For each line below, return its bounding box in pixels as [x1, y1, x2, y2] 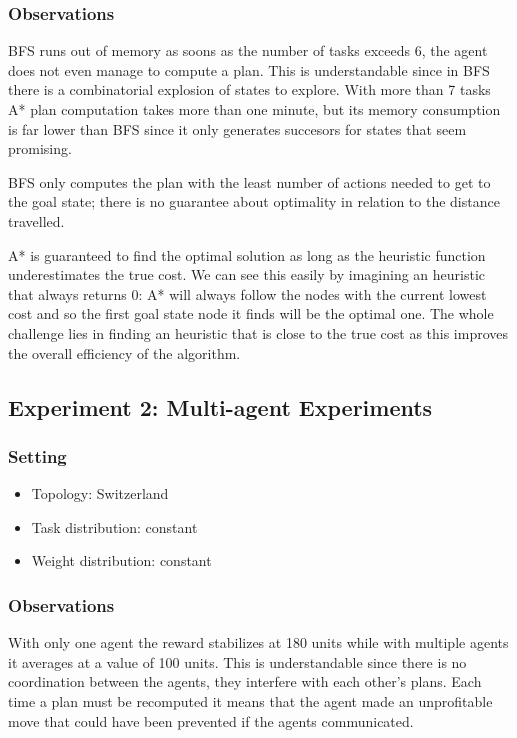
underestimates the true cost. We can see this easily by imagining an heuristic [8, 264, 486, 285]
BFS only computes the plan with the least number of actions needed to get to [8, 171, 491, 192]
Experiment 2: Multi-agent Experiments [8, 391, 433, 422]
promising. [8, 138, 72, 159]
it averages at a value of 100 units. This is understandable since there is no [8, 651, 467, 672]
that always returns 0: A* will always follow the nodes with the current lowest [8, 283, 487, 304]
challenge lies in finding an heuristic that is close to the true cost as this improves [8, 322, 509, 343]
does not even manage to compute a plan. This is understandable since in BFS [8, 59, 490, 80]
